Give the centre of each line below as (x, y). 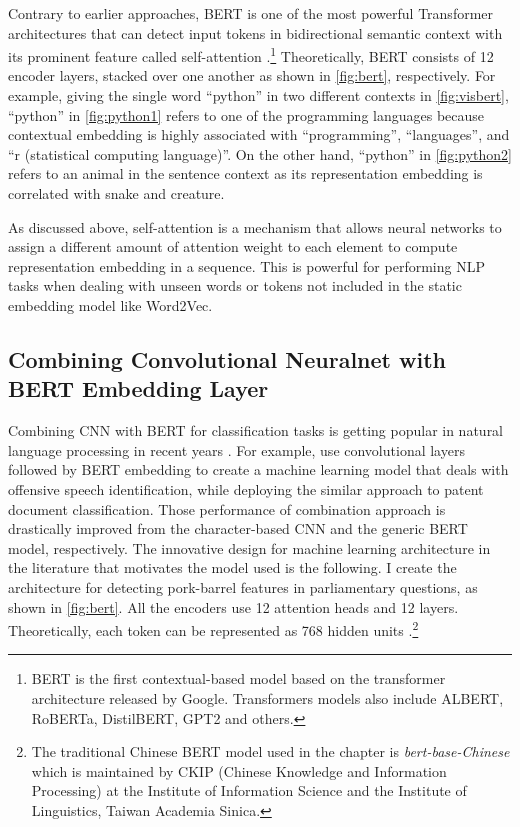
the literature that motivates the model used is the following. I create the (232, 567)
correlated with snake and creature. (116, 193)
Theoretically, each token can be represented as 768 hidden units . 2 (213, 628)
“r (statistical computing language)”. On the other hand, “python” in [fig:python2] (260, 153)
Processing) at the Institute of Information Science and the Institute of (249, 790)
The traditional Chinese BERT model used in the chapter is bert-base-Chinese (270, 751)
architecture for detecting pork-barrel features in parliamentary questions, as (243, 586)
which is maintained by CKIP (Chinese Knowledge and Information (239, 770)
